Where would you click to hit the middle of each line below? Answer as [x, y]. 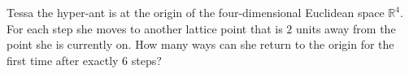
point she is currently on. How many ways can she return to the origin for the [200, 44]
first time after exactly [63, 60]
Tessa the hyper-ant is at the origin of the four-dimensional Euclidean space [196, 12]
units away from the [346, 28]
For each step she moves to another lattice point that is [145, 28]
